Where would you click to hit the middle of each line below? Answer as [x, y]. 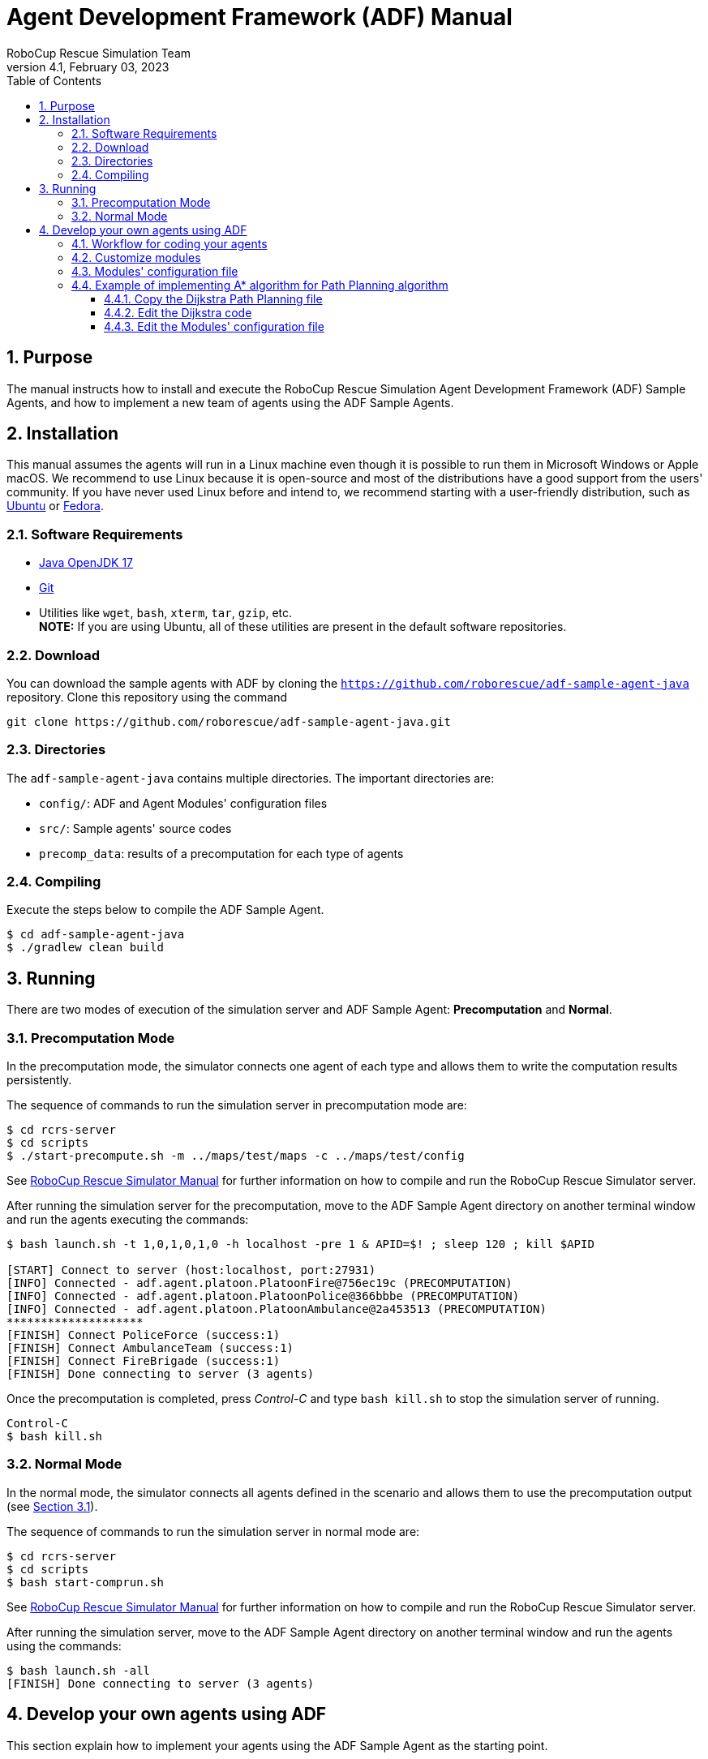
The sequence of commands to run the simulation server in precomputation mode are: [237, 1105]
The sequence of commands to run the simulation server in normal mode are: [213, 1531]
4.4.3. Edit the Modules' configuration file [214, 326]
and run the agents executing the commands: [128, 1220]
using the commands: [64, 1645]
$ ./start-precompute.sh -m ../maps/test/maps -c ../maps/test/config [236, 1156]
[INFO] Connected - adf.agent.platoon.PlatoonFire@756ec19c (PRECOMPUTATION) [260, 1283]
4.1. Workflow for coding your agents [169, 243]
